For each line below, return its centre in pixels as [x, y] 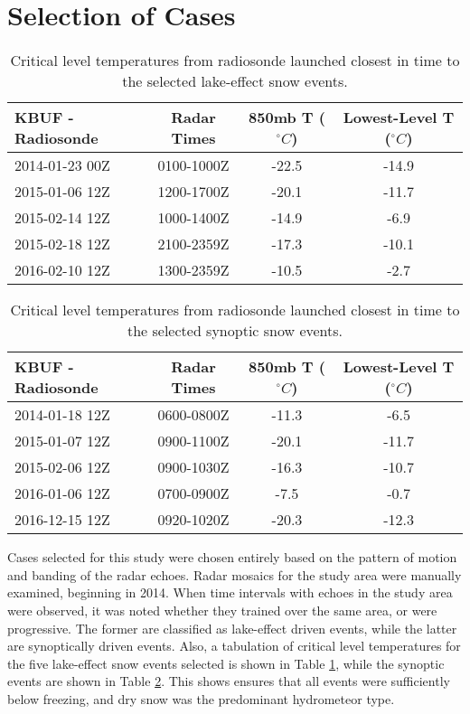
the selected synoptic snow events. [235, 331]
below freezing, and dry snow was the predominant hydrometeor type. [201, 698]
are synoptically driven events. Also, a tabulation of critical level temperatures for [234, 646]
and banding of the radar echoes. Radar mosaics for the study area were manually [235, 574]
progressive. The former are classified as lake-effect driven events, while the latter [232, 628]
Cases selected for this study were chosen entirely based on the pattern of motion [232, 557]
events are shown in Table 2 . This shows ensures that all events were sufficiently [229, 681]
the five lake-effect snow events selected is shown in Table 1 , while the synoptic [226, 663]
